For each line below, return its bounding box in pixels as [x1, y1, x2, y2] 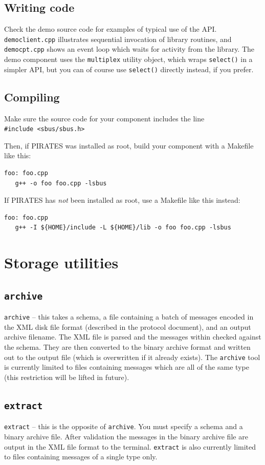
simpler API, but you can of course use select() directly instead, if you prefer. [4, 64, 254, 74]
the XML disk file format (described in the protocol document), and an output [4, 321, 251, 332]
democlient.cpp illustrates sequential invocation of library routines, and [4, 33, 232, 44]
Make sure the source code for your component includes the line [4, 113, 205, 123]
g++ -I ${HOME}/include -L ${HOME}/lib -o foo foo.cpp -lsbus [15, 224, 231, 231]
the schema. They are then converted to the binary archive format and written [4, 342, 251, 352]
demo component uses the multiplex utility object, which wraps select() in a [4, 54, 253, 65]
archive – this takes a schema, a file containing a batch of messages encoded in [4, 311, 254, 322]
